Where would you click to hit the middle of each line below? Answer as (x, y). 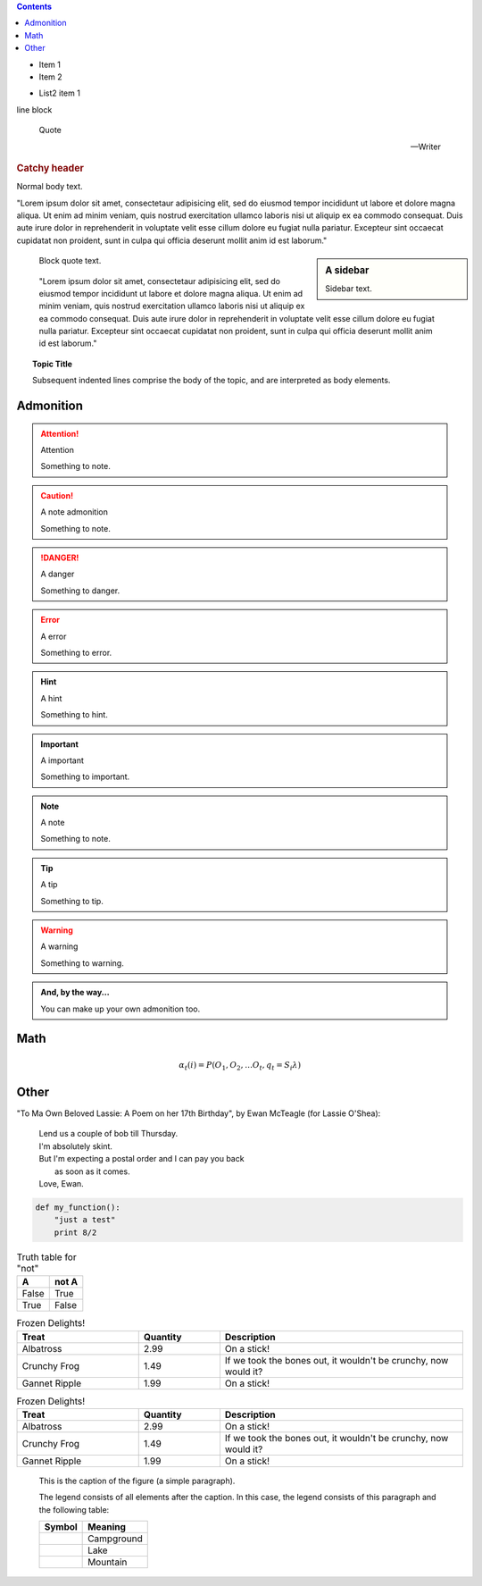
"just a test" (85, 1220)
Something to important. (85, 776)
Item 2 (50, 77)
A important (62, 760)
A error (54, 636)
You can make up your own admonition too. (120, 1009)
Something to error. (76, 652)
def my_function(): (78, 1208)
